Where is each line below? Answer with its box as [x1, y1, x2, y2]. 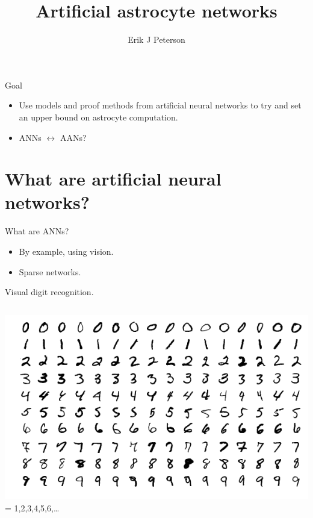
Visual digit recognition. [5, 286, 94, 298]
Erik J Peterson [128, 33, 185, 46]
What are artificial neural [5, 166, 222, 191]
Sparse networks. [19, 265, 81, 278]
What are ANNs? [5, 225, 69, 237]
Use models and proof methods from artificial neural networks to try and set [19, 99, 302, 111]
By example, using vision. [19, 245, 114, 257]
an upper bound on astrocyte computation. [19, 110, 178, 123]
